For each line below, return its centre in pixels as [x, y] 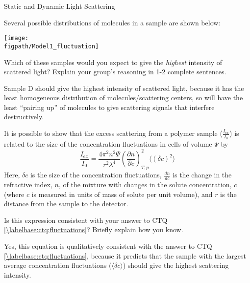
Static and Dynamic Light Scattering [60, 6]
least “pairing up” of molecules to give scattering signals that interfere [109, 107]
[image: [16, 38]
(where [14, 194]
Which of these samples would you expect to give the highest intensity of [113, 62]
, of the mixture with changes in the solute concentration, [145, 185]
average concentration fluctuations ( [58, 265]
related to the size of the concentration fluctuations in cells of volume [108, 144]
